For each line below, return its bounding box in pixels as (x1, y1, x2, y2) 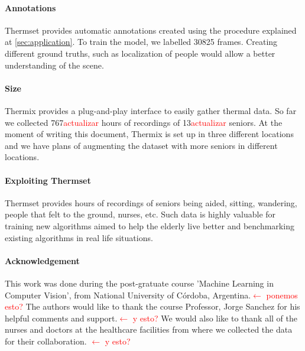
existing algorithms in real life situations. (5, 231, 153, 243)
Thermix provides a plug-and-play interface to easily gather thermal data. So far (5, 104, 297, 116)
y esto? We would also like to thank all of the (132, 311, 297, 324)
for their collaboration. (5, 334, 87, 347)
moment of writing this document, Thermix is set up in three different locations (5, 128, 294, 140)
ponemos (266, 288, 298, 301)
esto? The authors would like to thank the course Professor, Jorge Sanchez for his (5, 300, 300, 313)
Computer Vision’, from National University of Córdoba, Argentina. (5, 288, 251, 301)
